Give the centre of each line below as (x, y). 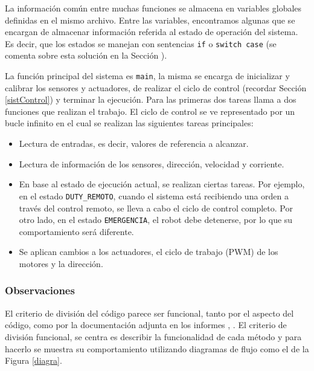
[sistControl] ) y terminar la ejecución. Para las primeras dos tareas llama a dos (151, 99)
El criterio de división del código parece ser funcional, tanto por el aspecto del (149, 313)
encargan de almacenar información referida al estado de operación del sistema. (152, 32)
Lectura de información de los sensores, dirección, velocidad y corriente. (152, 163)
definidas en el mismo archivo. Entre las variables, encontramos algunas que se (150, 20)
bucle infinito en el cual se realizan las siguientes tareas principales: (129, 123)
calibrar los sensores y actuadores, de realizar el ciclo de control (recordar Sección (156, 87)
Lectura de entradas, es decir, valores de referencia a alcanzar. (134, 144)
